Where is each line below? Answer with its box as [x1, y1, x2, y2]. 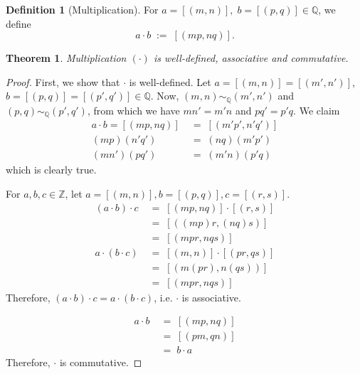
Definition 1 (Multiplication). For [6, 2, 159, 16]
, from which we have [87, 102, 180, 117]
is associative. [181, 289, 241, 304]
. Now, [150, 88, 179, 103]
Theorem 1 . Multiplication [6, 50, 127, 65]
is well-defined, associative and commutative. [153, 50, 349, 65]
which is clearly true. [6, 162, 97, 177]
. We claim [293, 102, 340, 117]
